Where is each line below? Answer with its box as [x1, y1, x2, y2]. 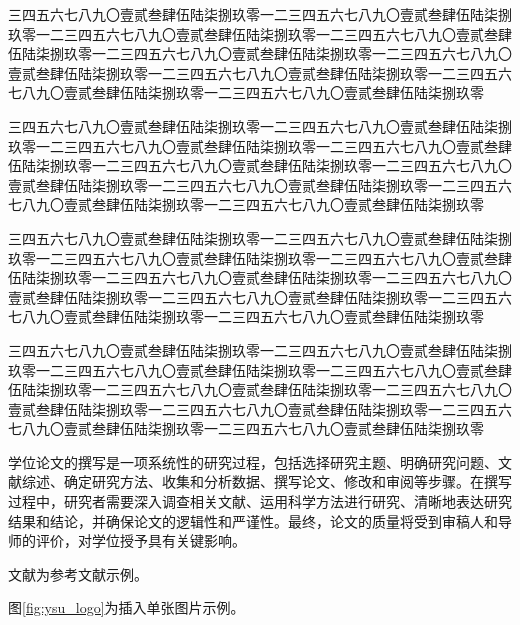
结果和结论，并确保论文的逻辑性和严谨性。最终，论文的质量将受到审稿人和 [8, 510, 498, 531]
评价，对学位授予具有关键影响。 [35, 530, 246, 551]
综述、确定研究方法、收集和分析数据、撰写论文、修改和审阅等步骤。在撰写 [21, 471, 512, 492]
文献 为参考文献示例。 [8, 563, 148, 584]
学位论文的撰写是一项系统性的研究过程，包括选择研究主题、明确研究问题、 [8, 451, 498, 472]
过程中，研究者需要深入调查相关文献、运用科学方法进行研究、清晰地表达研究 [8, 491, 512, 512]
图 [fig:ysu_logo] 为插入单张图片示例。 [8, 597, 245, 618]
